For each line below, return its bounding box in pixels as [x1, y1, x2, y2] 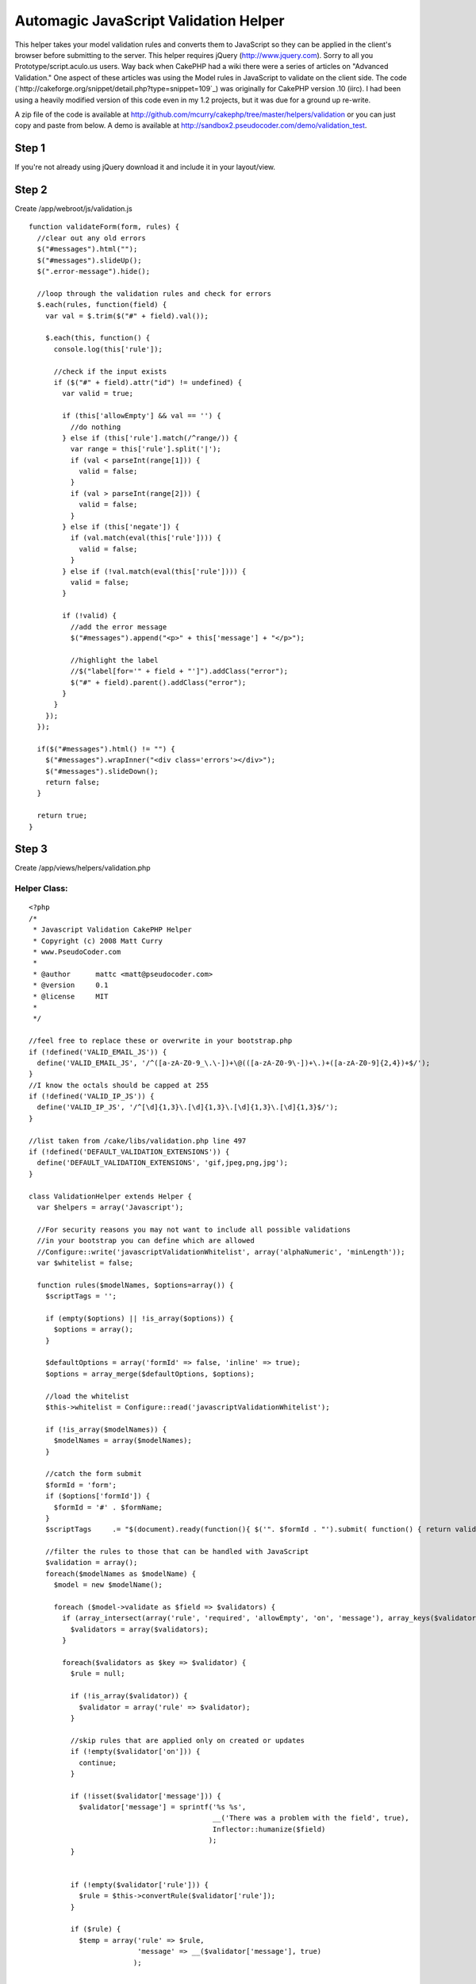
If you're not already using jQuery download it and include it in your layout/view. [14, 163, 276, 172]
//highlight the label [70, 656, 159, 664]
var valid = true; [62, 389, 134, 398]
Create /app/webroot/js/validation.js [14, 204, 132, 213]
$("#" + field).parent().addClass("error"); [70, 678, 247, 686]
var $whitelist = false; [36, 1258, 134, 1267]
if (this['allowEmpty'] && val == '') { [62, 411, 221, 421]
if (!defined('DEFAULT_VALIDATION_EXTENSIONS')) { [29, 1148, 230, 1156]
